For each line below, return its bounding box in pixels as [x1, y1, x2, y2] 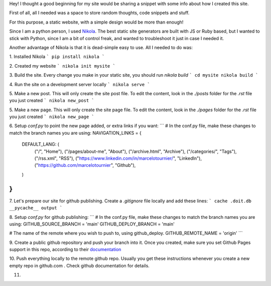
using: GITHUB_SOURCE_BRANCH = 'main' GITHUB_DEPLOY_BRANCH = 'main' [9, 221, 175, 227]
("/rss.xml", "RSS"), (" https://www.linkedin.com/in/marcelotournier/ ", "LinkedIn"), [34, 155, 202, 161]
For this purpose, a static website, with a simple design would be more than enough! [9, 19, 184, 25]
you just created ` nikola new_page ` [9, 114, 95, 120]
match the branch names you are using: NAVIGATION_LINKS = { [9, 130, 142, 136]
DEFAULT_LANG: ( [22, 141, 60, 147]
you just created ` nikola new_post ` [9, 98, 95, 104]
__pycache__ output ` [9, 205, 63, 211]
